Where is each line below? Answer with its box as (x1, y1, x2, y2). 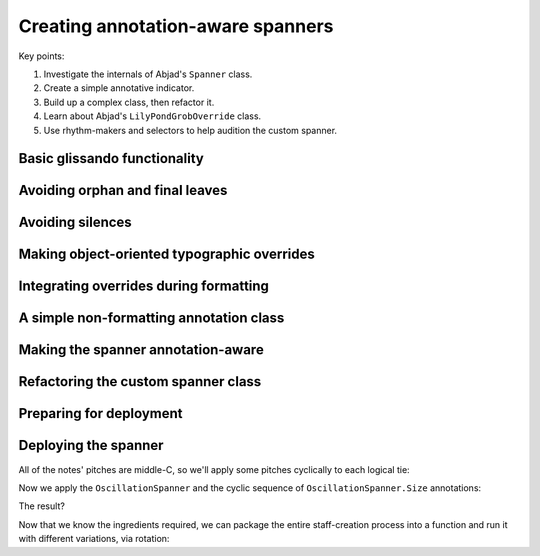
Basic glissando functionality (18, 150, 204, 167)
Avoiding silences (18, 214, 132, 231)
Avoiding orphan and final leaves (18, 182, 228, 199)
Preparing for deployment (18, 405, 184, 422)
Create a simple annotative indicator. (43, 82, 195, 94)
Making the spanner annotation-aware (18, 341, 264, 359)
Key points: (18, 50, 65, 62)
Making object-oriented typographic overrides (18, 246, 315, 263)
